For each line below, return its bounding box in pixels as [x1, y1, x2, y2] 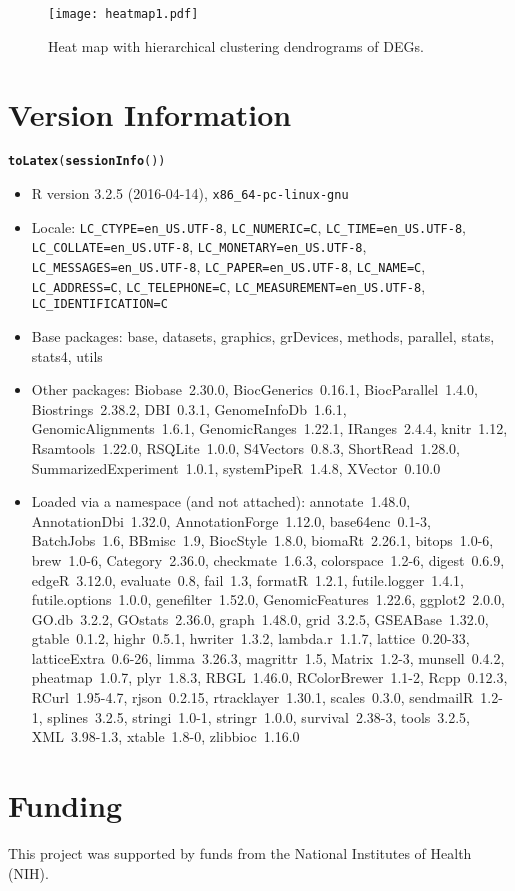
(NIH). [8, 862, 49, 883]
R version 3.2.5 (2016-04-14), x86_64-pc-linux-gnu [31, 183, 349, 204]
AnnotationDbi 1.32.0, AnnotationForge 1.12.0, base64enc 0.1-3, [31, 510, 431, 531]
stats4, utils [31, 345, 103, 366]
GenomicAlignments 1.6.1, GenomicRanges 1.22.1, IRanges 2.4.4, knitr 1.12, [31, 418, 508, 439]
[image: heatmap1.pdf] [48, 7, 199, 21]
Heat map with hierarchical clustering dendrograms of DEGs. [48, 35, 424, 56]
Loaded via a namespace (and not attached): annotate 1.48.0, [31, 491, 411, 512]
